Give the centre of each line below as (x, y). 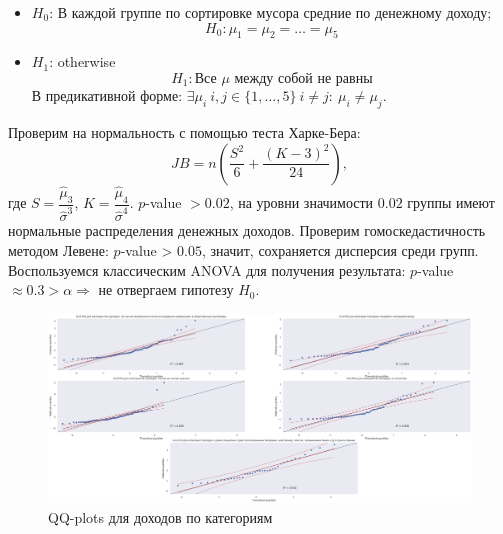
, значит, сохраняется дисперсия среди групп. (340, 250)
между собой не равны (303, 78)
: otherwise (82, 61)
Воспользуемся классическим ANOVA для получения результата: (207, 269)
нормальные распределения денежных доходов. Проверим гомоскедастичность (247, 230)
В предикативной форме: (107, 95)
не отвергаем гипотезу (166, 289)
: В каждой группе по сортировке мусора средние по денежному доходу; (270, 12)
